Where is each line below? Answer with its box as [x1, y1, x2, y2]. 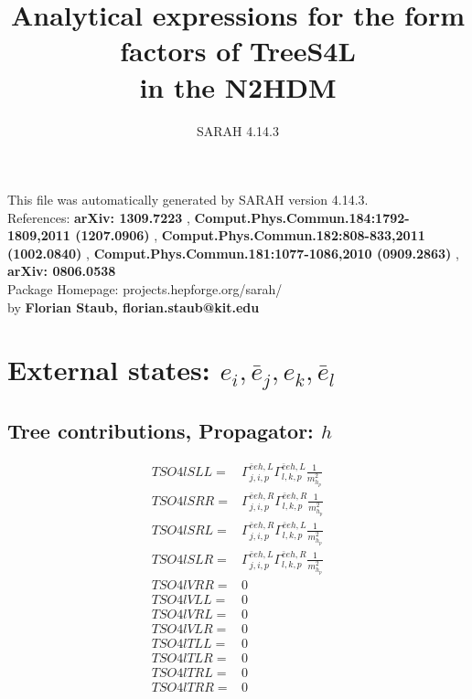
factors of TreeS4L [120, 32, 356, 69]
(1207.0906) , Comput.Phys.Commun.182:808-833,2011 [75, 226, 425, 245]
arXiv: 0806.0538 [7, 261, 116, 281]
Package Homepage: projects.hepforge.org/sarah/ [7, 280, 283, 299]
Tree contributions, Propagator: [7, 416, 314, 444]
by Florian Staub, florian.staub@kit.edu [7, 297, 260, 316]
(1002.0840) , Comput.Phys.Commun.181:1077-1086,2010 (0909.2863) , [7, 243, 459, 262]
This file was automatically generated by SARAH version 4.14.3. [7, 190, 369, 209]
